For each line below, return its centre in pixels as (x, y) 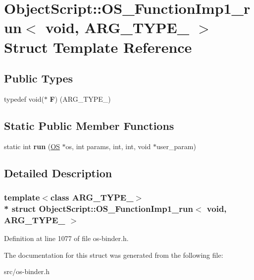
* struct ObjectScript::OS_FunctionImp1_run (99, 208)
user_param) (176, 146)
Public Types (39, 78)
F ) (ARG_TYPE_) (80, 99)
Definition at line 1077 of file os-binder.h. (66, 238)
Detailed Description (58, 173)
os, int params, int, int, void (108, 146)
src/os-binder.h (27, 271)
